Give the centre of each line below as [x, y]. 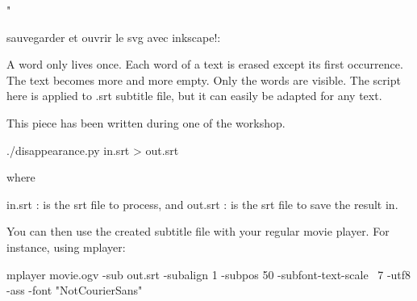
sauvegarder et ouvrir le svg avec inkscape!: [114, 37]
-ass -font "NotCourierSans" [75, 290]
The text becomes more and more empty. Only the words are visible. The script [204, 79]
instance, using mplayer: [66, 247]
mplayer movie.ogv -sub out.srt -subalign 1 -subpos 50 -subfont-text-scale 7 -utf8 [209, 274]
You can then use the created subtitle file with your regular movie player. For [198, 231]
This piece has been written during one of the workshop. [146, 122]
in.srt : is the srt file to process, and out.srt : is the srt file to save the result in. [202, 204]
